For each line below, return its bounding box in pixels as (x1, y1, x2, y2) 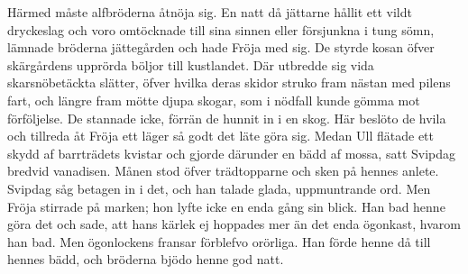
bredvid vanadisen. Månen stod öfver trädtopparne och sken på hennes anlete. (7, 161, 439, 180)
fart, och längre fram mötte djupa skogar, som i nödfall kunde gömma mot (7, 90, 420, 109)
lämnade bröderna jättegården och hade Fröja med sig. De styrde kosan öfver (7, 38, 435, 57)
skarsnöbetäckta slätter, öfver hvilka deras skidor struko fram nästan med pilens (7, 73, 451, 92)
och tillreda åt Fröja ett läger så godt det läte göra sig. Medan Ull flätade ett (7, 126, 435, 145)
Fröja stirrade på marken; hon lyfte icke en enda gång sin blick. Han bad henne (7, 196, 445, 215)
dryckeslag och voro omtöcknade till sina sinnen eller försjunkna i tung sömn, (7, 20, 435, 39)
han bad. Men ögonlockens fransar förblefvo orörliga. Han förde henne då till (7, 232, 431, 251)
